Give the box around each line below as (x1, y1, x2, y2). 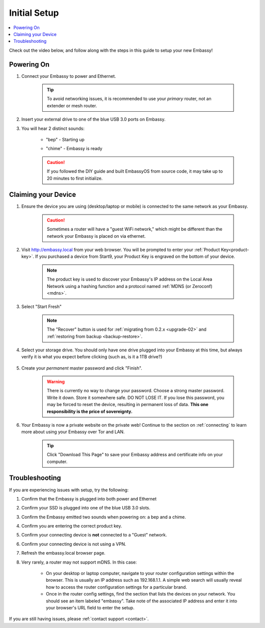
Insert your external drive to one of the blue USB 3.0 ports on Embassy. (21, 116, 166, 123)
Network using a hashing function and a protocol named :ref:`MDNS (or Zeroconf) (47, 283, 213, 289)
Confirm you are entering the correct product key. (21, 523, 122, 529)
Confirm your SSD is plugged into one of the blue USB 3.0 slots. (21, 505, 151, 511)
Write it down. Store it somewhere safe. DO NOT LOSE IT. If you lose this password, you (47, 394, 225, 401)
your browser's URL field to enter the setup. (46, 604, 134, 610)
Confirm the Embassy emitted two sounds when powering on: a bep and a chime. (21, 514, 186, 520)
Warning (47, 379, 65, 385)
